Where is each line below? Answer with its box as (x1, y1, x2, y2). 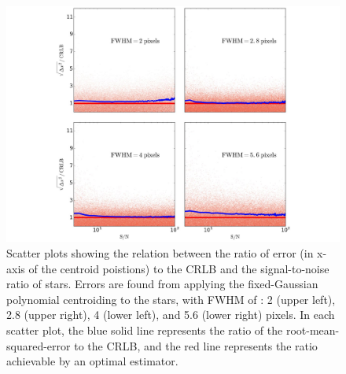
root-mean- (285, 321, 340, 338)
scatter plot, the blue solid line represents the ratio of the (6, 321, 283, 338)
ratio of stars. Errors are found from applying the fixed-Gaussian (6, 276, 318, 292)
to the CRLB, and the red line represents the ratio (74, 337, 318, 354)
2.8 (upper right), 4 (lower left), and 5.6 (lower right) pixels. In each (6, 306, 335, 323)
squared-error (6, 337, 71, 354)
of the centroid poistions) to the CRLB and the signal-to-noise (28, 260, 329, 276)
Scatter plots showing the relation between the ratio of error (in (6, 244, 314, 261)
